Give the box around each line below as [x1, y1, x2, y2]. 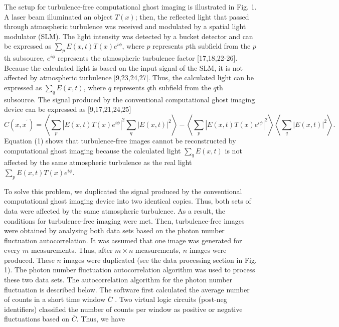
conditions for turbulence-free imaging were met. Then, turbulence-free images [4, 215, 245, 226]
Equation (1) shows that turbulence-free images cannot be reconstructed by [4, 135, 236, 145]
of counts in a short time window [4, 294, 106, 304]
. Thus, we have [76, 313, 125, 324]
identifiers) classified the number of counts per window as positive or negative [4, 303, 243, 314]
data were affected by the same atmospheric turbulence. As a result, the [4, 205, 226, 216]
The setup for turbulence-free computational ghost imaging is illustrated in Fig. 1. [4, 2, 257, 12]
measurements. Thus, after [31, 245, 113, 255]
